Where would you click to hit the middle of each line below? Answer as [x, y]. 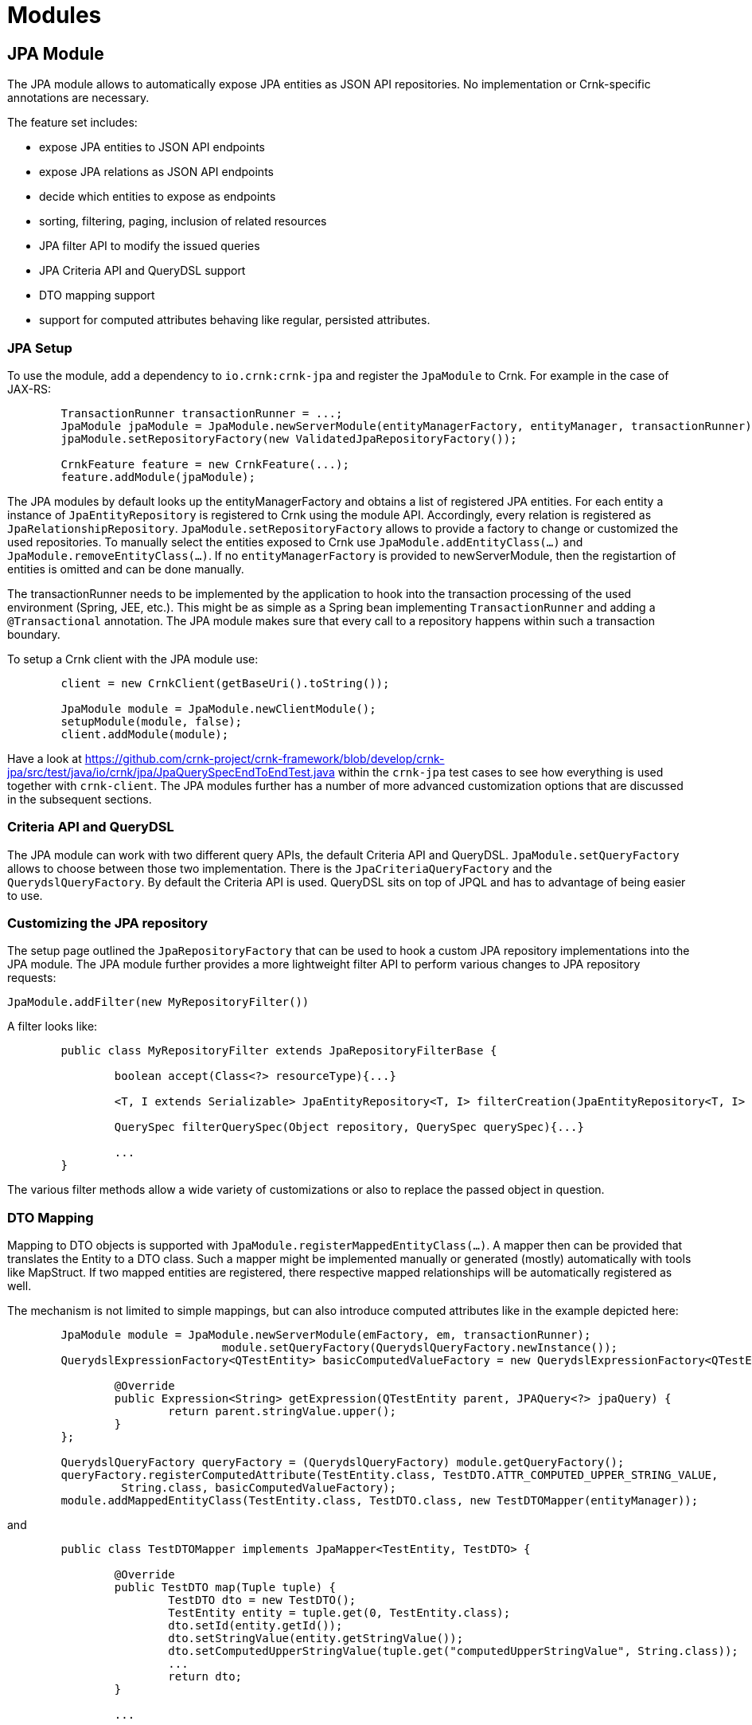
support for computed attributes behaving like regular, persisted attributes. [235, 320]
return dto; [205, 1677]
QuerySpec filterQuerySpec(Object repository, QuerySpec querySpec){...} [349, 1127]
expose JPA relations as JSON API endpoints [156, 172]
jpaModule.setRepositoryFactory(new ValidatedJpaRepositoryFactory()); [289, 438]
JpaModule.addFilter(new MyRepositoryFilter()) [158, 1002]
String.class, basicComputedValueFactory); [259, 1488]
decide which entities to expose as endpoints [158, 197]
